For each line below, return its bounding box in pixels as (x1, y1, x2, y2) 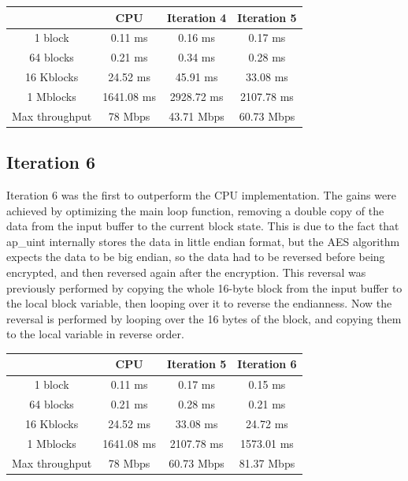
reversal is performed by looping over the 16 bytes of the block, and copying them (6, 310, 402, 326)
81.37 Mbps (239, 454, 295, 471)
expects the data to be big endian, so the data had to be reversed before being (6, 248, 385, 265)
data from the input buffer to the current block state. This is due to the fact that (6, 218, 399, 234)
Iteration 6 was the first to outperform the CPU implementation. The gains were (6, 187, 396, 203)
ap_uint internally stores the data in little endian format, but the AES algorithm (6, 233, 400, 249)
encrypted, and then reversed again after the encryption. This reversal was (6, 263, 366, 280)
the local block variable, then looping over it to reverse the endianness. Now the (6, 295, 392, 311)
